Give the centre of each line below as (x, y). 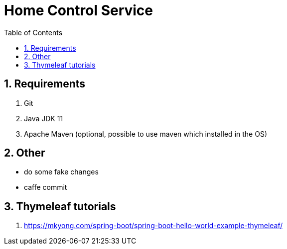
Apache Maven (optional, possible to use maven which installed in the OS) (145, 134)
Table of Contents (33, 32)
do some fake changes (61, 172)
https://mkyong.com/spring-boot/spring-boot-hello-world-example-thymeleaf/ (153, 226)
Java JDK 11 (44, 118)
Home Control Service (79, 10)
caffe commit (46, 187)
